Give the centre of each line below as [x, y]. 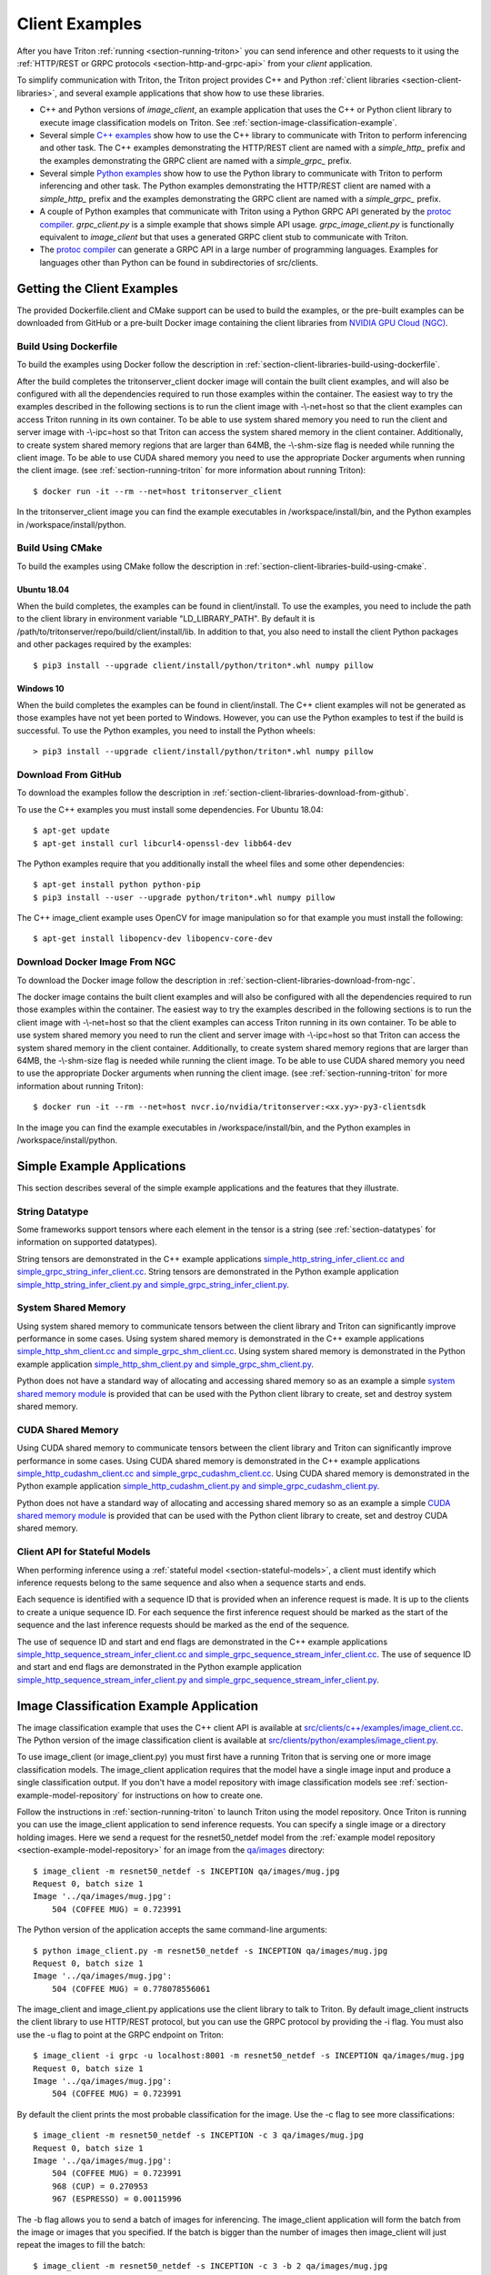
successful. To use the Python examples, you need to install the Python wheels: [166, 730]
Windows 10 [40, 688]
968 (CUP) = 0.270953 [100, 2186]
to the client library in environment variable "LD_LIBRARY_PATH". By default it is [166, 619]
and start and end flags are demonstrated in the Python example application [159, 1667]
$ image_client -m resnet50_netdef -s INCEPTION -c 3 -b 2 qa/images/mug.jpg [210, 2265]
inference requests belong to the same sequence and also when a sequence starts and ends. [191, 1582]
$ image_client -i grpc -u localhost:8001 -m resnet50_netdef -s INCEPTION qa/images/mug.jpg [249, 2056]
